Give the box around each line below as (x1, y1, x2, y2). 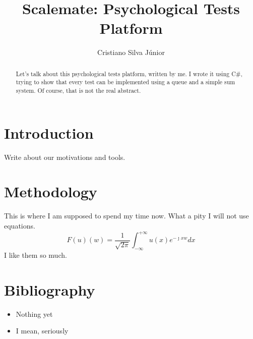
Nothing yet (16, 308, 53, 319)
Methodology (4, 181, 97, 202)
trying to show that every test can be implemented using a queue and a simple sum (16, 78, 235, 86)
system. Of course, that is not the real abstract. (16, 86, 141, 95)
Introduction (4, 122, 94, 143)
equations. (4, 220, 35, 231)
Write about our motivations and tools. (4, 151, 125, 162)
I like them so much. (4, 249, 67, 260)
